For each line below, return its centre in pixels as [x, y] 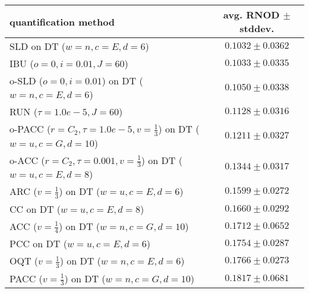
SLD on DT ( [38, 46]
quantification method [62, 21]
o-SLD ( [26, 81]
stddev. [257, 28]
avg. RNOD [251, 15]
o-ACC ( [27, 160]
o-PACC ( [30, 129]
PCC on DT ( [38, 244]
